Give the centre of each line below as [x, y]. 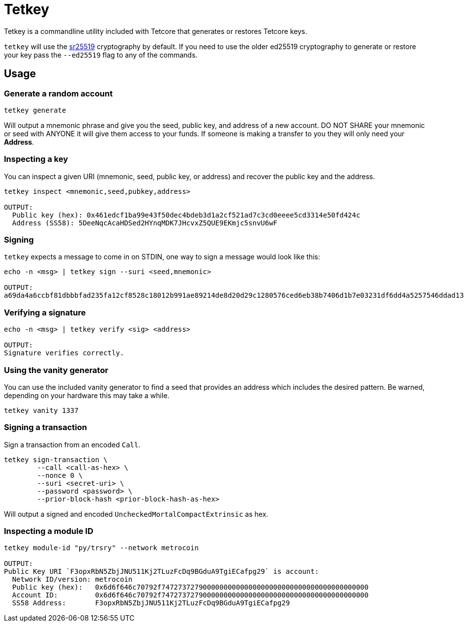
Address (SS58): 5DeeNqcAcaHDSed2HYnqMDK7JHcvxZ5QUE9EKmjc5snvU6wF [145, 223]
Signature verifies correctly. [64, 353]
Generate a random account [58, 93]
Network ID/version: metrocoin [72, 579]
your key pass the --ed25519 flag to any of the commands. [101, 55]
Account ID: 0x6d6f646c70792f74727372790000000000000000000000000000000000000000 [190, 595]
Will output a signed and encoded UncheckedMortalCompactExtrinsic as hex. [136, 514]
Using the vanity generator [56, 370]
